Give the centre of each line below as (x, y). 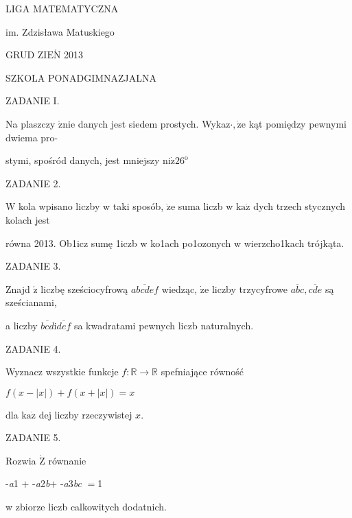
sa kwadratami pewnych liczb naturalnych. (164, 325)
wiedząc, (179, 289)
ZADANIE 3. (33, 266)
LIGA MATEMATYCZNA (62, 8)
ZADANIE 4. (33, 348)
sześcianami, (31, 302)
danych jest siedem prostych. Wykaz (154, 123)
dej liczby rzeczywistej (85, 414)
